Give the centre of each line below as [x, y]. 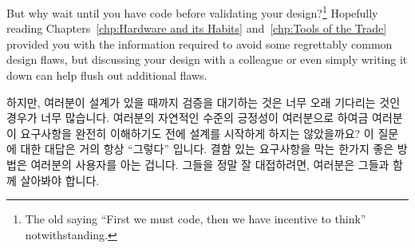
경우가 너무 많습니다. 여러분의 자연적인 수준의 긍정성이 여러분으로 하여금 [188, 118]
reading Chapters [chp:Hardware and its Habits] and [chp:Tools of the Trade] [197, 28]
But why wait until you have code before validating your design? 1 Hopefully [192, 12]
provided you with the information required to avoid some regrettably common [200, 43]
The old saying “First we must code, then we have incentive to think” [196, 219]
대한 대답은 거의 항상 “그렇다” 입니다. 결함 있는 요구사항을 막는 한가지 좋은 [207, 149]
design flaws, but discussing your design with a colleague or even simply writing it [207, 59]
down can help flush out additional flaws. [107, 75]
